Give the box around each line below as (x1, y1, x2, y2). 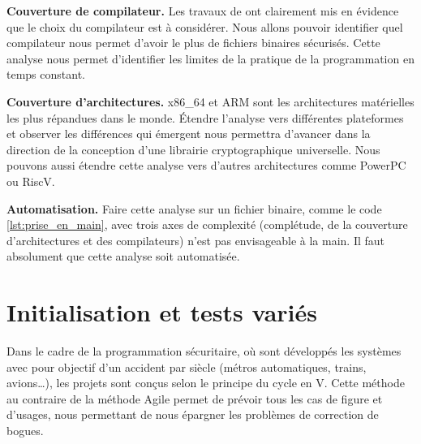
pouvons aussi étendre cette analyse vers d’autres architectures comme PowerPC (6, 157, 406, 174)
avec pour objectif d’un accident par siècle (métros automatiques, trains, (6, 358, 367, 375)
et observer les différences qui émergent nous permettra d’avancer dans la (6, 125, 371, 142)
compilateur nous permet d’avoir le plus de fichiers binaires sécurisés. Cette (6, 34, 380, 51)
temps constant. (6, 66, 85, 83)
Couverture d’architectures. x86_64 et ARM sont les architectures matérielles (6, 93, 415, 110)
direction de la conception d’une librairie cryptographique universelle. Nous (6, 140, 380, 157)
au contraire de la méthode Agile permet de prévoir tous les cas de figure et (6, 390, 383, 407)
